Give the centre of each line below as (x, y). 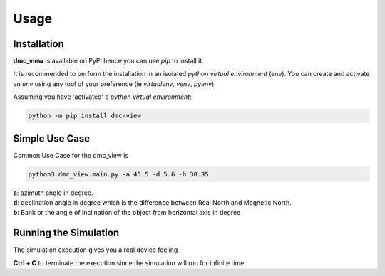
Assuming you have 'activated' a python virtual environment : (102, 97)
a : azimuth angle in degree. (53, 193)
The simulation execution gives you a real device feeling (96, 250)
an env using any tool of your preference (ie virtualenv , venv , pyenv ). (115, 84)
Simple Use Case (52, 138)
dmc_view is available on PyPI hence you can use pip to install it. (108, 61)
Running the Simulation (66, 233)
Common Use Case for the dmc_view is (71, 155)
